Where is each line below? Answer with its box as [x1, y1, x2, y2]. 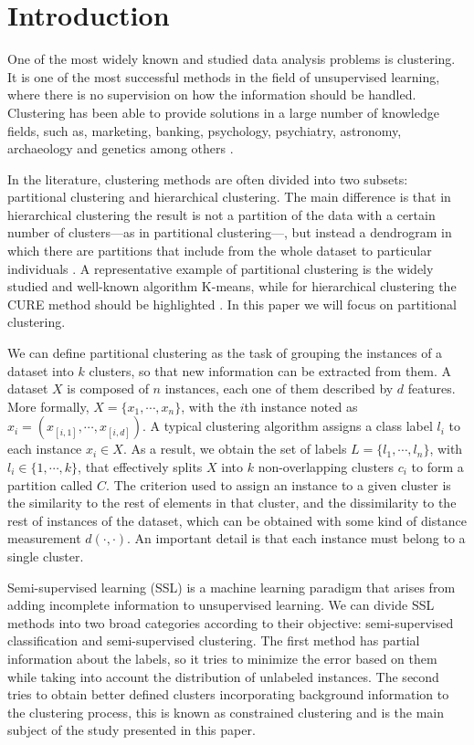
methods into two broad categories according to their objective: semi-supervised [7, 613, 454, 632]
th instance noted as [244, 396, 358, 415]
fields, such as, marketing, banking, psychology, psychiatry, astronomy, [7, 121, 402, 140]
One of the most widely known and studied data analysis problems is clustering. [7, 49, 456, 68]
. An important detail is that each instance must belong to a [127, 529, 466, 548]
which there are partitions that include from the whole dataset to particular [7, 241, 432, 260]
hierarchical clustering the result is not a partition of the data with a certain [7, 205, 436, 224]
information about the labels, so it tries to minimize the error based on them [7, 648, 437, 667]
